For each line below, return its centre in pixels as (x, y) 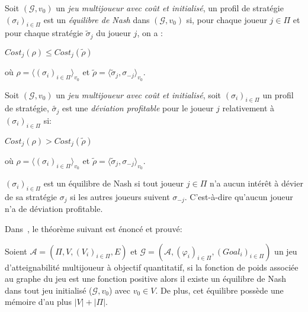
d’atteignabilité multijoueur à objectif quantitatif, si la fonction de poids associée (152, 267)
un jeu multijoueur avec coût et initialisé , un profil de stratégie (170, 8)
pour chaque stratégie (44, 33)
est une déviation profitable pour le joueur (138, 108)
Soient (16, 251)
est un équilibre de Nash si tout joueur (114, 183)
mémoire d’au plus (38, 302)
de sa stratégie (31, 197)
